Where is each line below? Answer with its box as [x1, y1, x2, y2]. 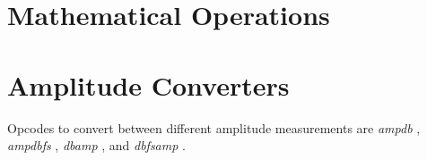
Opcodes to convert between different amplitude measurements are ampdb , [7, 118, 421, 137]
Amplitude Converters [7, 66, 290, 103]
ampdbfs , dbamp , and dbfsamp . [7, 136, 186, 155]
